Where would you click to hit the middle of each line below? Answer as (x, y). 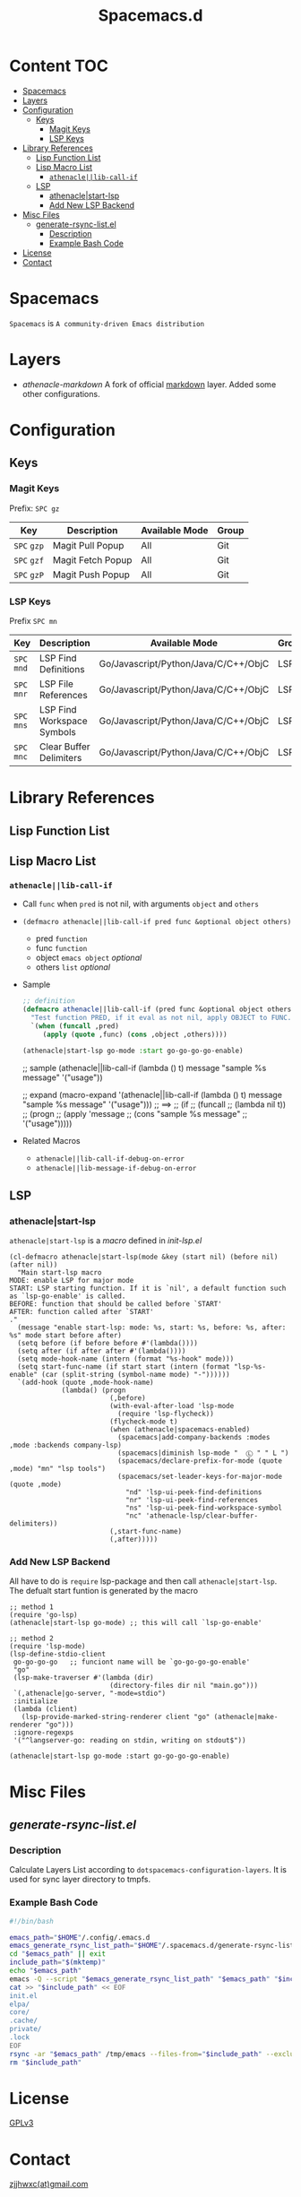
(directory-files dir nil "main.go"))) (183, 1686)
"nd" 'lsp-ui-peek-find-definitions (193, 1492)
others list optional (73, 967)
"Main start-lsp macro (60, 1273)
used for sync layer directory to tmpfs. (80, 1880)
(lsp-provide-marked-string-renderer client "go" (116, 1717)
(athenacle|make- (246, 1717)
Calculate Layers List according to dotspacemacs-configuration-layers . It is (148, 1870)
